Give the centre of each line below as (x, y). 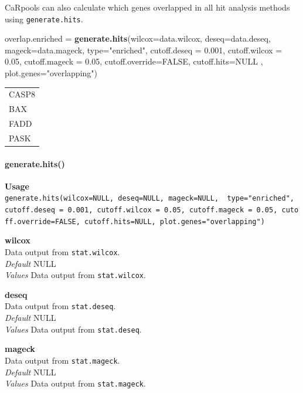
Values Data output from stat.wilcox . (75, 275)
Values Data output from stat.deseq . (73, 329)
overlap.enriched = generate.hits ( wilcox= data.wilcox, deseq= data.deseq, (138, 38)
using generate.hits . (44, 18)
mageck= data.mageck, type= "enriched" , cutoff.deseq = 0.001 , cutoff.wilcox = (144, 50)
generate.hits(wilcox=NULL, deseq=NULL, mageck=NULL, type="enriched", (149, 199)
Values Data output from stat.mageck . (75, 383)
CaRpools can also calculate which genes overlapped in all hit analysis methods (147, 7)
